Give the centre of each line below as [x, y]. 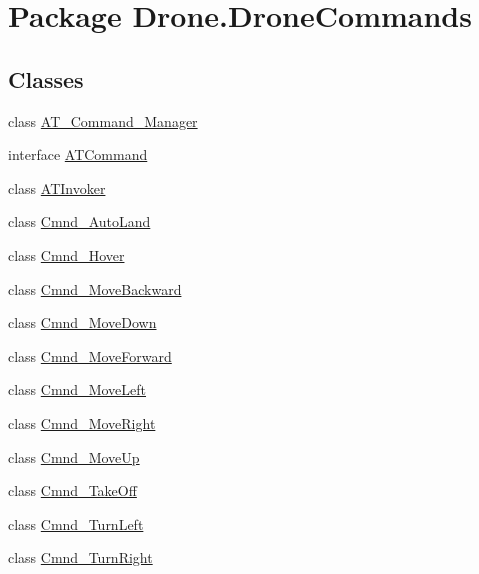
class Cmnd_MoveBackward [95, 288]
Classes [46, 78]
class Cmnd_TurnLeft [76, 523]
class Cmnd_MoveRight [82, 422]
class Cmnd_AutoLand [79, 221]
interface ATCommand [78, 154]
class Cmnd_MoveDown [82, 322]
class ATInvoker [57, 187]
